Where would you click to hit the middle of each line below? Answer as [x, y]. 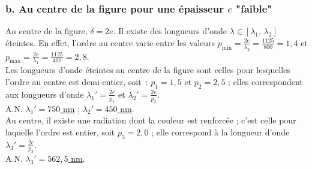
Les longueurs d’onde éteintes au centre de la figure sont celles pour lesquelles [148, 70]
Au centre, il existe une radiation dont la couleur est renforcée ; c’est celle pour [151, 120]
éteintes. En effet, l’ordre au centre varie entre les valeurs [110, 42]
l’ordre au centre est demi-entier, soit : [77, 81]
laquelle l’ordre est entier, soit [60, 132]
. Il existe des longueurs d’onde [170, 31]
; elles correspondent [265, 81]
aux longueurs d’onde [45, 94]
